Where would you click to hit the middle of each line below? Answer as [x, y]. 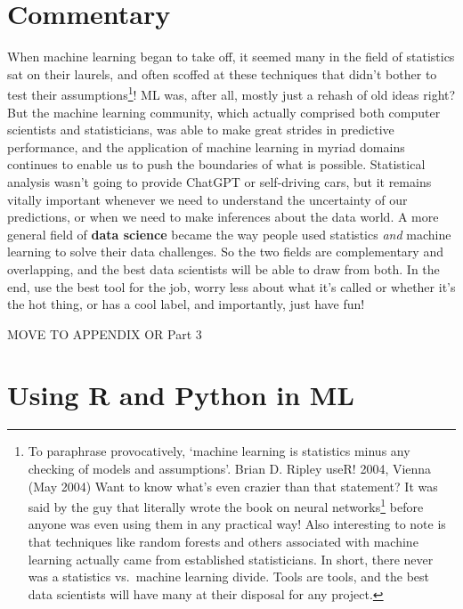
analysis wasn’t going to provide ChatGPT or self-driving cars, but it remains [219, 181]
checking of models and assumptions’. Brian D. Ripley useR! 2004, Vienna [230, 468]
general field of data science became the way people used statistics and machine [229, 234]
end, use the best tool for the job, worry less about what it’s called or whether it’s [231, 286]
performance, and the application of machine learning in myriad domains [206, 146]
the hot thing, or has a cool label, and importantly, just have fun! [186, 304]
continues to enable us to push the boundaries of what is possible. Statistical [216, 164]
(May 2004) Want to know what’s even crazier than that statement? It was [233, 486]
